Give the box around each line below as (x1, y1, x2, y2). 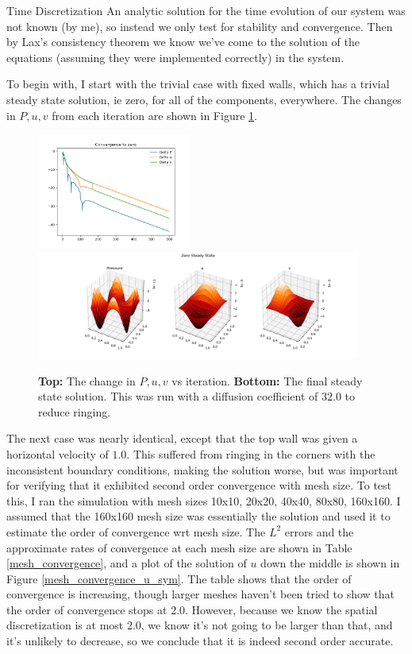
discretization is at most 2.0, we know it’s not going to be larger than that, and (6, 617, 393, 633)
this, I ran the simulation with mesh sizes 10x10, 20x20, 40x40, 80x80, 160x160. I (6, 492, 401, 509)
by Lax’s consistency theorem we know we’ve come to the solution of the (6, 33, 360, 50)
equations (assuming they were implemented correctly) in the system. (6, 48, 345, 65)
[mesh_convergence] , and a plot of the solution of (6, 555, 247, 571)
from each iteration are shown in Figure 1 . (52, 106, 257, 123)
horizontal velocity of (6, 445, 109, 462)
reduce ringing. (38, 403, 111, 420)
